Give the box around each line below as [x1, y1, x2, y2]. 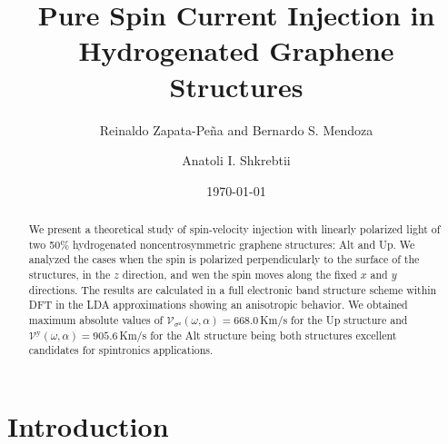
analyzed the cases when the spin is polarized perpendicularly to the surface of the [28, 252, 420, 267]
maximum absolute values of [28, 312, 164, 328]
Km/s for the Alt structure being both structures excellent [119, 327, 397, 342]
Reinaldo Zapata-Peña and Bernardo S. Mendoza [99, 120, 373, 139]
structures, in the [28, 267, 111, 282]
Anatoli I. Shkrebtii [182, 151, 291, 170]
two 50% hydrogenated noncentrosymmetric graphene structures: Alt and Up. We [28, 236, 415, 252]
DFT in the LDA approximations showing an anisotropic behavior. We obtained [28, 297, 408, 312]
